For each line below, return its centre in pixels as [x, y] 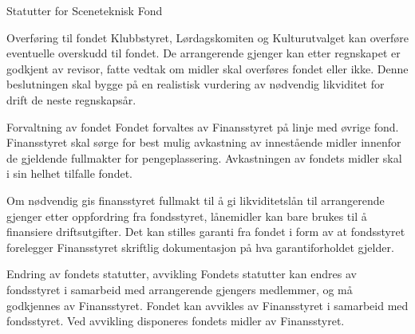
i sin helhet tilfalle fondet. [69, 173]
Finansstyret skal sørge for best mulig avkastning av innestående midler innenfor [204, 142]
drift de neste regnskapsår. [71, 99]
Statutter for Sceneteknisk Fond [85, 10]
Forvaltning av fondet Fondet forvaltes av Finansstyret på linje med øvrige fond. [203, 126]
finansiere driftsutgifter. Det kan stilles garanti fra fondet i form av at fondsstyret [206, 232]
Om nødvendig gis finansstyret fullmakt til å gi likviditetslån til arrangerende [196, 200]
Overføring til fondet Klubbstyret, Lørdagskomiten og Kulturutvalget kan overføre [207, 37]
